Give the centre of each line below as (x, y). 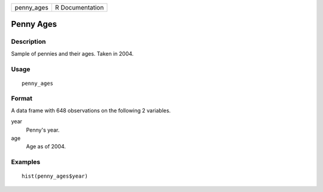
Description (28, 42)
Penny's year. (43, 130)
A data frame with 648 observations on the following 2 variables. (91, 110)
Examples (26, 162)
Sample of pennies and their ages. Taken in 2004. (72, 53)
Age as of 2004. (46, 147)
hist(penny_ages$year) (55, 176)
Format (22, 99)
